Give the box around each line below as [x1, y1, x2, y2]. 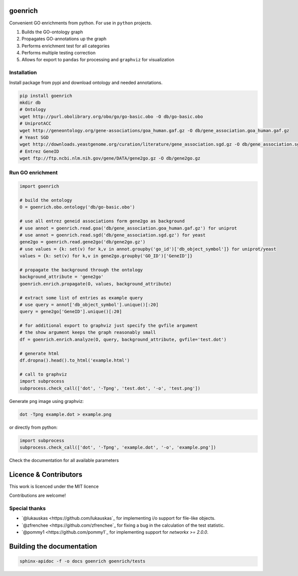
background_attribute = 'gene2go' [19, 274, 104, 280]
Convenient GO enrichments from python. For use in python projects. [9, 20, 152, 26]
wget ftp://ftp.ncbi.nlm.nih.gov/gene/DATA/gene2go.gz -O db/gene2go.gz [19, 156, 201, 161]
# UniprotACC [19, 121, 52, 126]
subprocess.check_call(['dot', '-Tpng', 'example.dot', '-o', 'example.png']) [19, 444, 216, 450]
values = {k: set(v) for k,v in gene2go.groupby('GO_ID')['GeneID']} [19, 253, 193, 259]
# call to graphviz [19, 371, 67, 377]
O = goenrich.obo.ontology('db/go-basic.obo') [19, 204, 135, 210]
